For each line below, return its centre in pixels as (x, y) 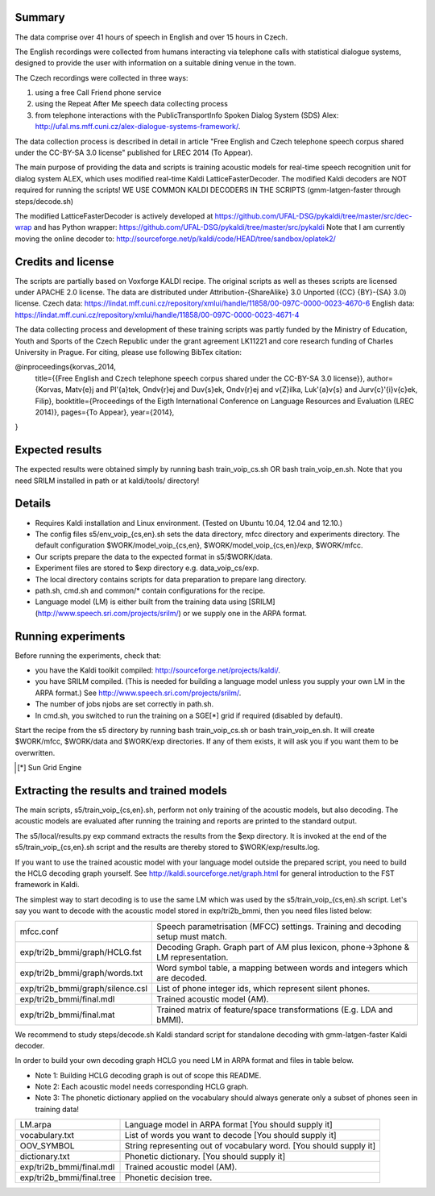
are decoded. (181, 977)
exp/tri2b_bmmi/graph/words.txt (81, 973)
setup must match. (191, 936)
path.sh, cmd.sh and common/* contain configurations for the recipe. (150, 590)
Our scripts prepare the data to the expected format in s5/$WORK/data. (154, 556)
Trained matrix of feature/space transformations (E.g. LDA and (275, 1010)
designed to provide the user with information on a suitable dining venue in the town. (155, 63)
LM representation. (192, 957)
